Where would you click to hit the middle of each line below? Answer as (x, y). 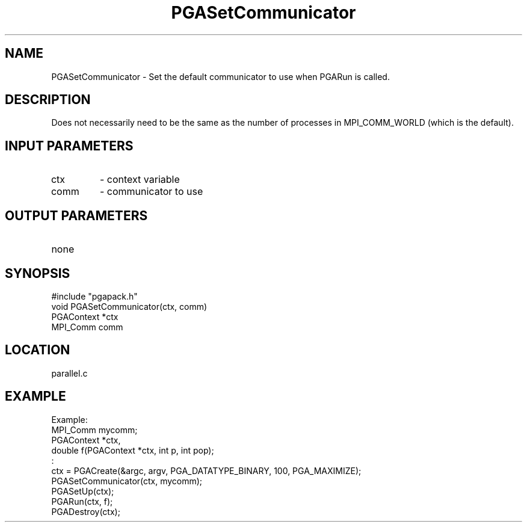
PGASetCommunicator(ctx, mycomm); (127, 481)
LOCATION (38, 350)
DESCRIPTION (48, 100)
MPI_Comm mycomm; (94, 430)
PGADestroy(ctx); (86, 511)
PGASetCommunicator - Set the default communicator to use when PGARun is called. (220, 76)
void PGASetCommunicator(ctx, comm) (129, 306)
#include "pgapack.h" (94, 296)
